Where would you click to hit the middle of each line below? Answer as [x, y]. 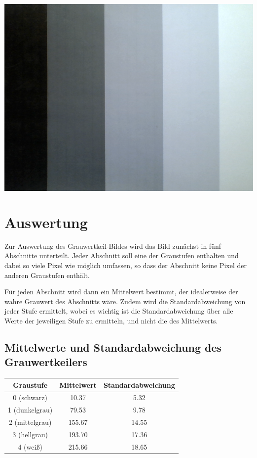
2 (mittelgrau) [30, 422]
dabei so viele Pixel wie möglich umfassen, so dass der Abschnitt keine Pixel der [126, 265]
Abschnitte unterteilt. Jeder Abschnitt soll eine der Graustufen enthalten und [122, 255]
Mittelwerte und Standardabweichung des [113, 347]
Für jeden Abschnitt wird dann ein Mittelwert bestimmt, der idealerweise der [121, 292]
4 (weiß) [30, 446]
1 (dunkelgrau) [30, 410]
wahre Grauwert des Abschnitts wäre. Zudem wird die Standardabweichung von [125, 301]
